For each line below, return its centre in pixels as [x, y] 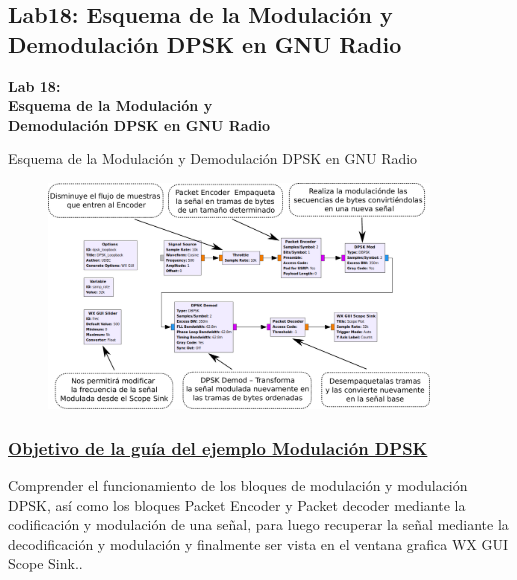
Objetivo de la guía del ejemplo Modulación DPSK [218, 447]
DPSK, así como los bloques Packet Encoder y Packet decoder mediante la [237, 504]
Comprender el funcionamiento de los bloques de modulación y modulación [238, 484]
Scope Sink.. [45, 563]
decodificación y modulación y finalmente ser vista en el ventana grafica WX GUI [258, 543]
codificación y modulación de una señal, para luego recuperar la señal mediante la [258, 524]
